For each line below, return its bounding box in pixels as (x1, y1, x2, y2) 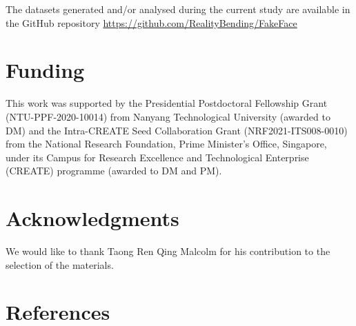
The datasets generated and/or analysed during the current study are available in (6, 2, 350, 16)
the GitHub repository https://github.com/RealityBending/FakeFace (6, 15, 297, 30)
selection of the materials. (6, 257, 114, 272)
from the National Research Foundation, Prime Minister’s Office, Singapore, (6, 136, 327, 151)
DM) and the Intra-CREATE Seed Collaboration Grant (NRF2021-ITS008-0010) (6, 123, 348, 137)
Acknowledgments (6, 204, 179, 232)
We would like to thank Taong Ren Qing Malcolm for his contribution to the (6, 244, 330, 258)
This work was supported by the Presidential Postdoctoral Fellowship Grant (6, 96, 328, 110)
